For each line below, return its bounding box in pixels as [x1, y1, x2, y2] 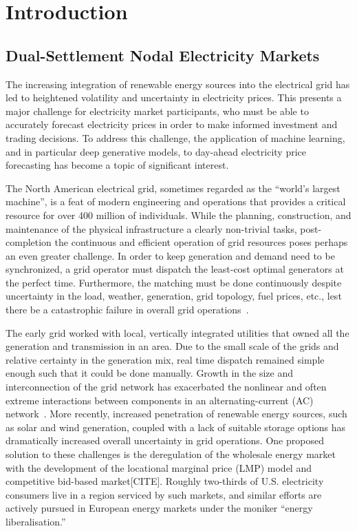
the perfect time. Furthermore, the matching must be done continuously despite [6, 275, 342, 289]
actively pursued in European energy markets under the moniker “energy [6, 501, 313, 515]
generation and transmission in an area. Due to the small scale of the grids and [6, 339, 339, 353]
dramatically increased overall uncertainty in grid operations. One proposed [6, 433, 324, 448]
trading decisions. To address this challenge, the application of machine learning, [6, 130, 345, 145]
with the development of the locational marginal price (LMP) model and [6, 460, 312, 475]
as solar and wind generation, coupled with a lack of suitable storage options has [6, 419, 346, 434]
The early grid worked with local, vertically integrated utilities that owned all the [6, 325, 349, 340]
